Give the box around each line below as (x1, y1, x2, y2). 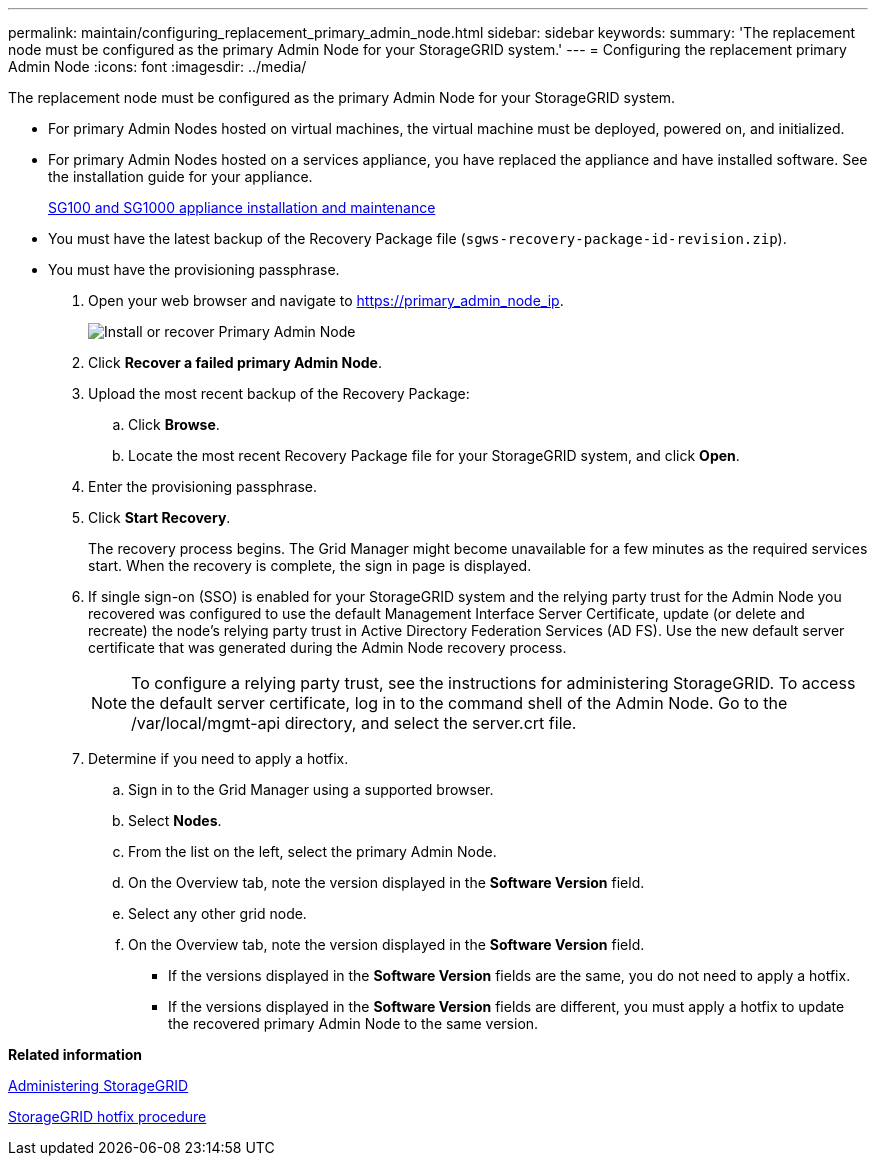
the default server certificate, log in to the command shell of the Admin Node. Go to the (131, 693, 788, 713)
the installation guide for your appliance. (48, 168, 313, 185)
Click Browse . (128, 416, 220, 433)
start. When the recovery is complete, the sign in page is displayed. (88, 557, 532, 574)
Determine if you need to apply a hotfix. (88, 750, 349, 767)
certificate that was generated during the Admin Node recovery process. (88, 639, 567, 656)
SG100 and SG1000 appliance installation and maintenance (48, 199, 436, 216)
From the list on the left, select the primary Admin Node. (128, 843, 497, 860)
